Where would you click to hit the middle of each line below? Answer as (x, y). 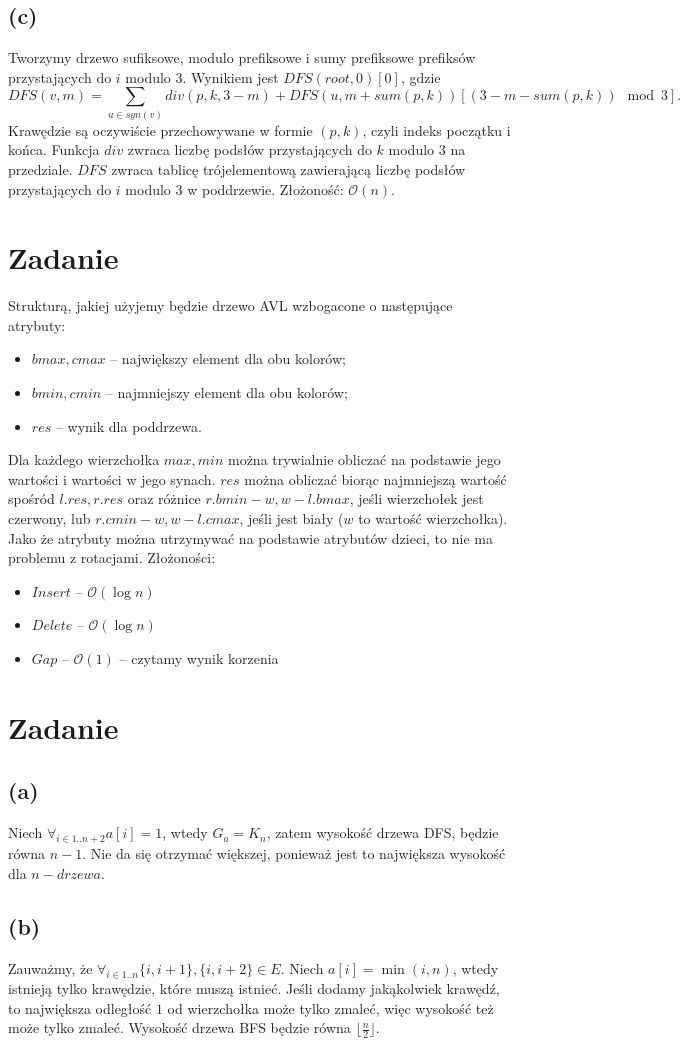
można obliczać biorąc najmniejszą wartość (375, 478)
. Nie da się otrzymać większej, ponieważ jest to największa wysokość (294, 852)
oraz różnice (164, 498)
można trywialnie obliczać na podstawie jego (364, 459)
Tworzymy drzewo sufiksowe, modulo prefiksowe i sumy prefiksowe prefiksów (242, 57)
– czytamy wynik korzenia (199, 657)
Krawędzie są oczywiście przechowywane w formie (160, 129)
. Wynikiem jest (230, 76)
